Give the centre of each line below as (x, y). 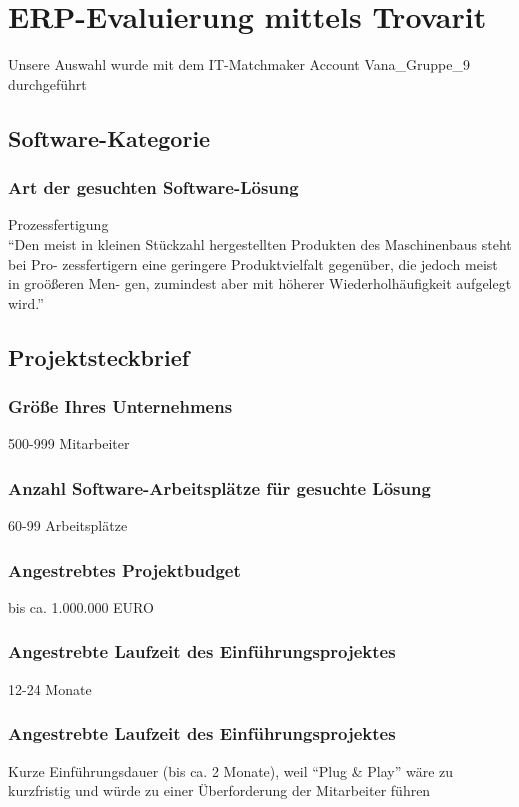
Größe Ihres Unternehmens (120, 405)
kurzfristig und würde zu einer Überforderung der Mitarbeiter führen (219, 790)
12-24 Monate (50, 688)
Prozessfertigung (58, 224)
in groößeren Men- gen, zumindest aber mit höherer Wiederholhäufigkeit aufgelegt (260, 283)
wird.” (26, 302)
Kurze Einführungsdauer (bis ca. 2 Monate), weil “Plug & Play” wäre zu (231, 770)
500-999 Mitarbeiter (69, 443)
